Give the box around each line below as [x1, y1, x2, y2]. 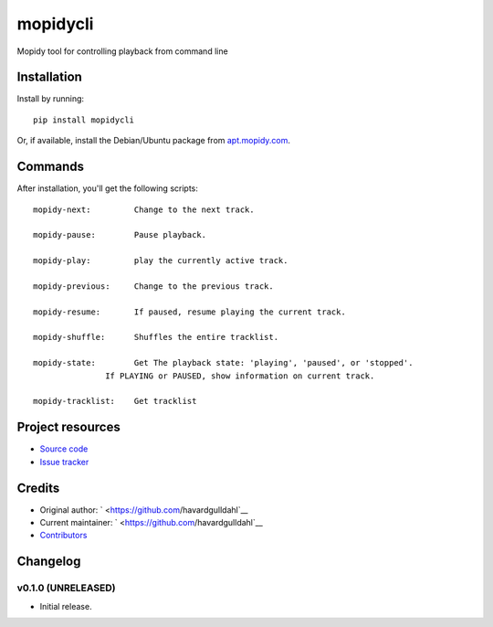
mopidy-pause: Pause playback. [33, 229, 207, 240]
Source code [39, 443, 89, 454]
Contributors [39, 530, 88, 541]
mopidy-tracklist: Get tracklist [33, 396, 197, 407]
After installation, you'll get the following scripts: [16, 183, 198, 194]
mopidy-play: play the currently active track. [33, 256, 288, 266]
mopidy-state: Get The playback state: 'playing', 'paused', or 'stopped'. [33, 357, 414, 368]
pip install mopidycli [33, 114, 135, 125]
